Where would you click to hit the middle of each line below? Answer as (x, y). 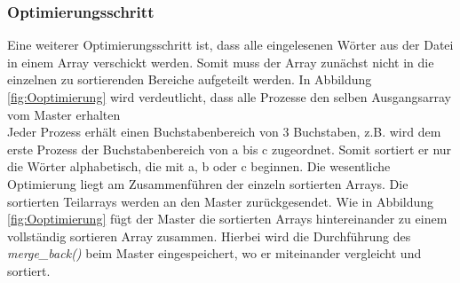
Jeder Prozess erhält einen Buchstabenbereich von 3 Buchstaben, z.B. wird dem (224, 132)
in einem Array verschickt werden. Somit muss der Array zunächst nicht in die (221, 62)
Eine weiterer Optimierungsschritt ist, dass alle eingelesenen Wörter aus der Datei (230, 45)
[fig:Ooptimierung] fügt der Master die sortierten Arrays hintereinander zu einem (227, 219)
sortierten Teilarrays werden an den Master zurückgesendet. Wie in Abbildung (221, 201)
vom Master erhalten (64, 114)
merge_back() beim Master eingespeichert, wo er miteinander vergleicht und (214, 253)
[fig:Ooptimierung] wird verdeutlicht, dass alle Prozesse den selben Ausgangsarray (229, 97)
